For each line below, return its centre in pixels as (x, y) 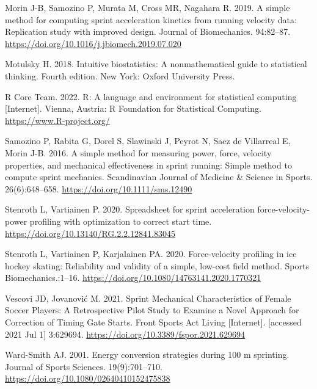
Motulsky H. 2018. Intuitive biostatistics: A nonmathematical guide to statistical (156, 64)
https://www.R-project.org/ (57, 120)
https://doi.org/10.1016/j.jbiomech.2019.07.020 (93, 43)
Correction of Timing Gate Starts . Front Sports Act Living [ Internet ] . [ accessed (153, 322)
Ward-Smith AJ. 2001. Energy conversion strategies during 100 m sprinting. (147, 354)
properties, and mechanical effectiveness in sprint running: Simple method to (148, 165)
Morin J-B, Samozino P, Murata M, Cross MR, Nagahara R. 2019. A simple (148, 7)
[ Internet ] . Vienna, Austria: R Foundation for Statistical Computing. (133, 108)
